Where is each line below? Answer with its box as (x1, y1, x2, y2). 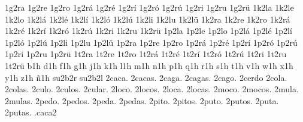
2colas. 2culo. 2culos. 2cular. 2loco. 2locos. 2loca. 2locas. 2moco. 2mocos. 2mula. (5, 83, 299, 95)
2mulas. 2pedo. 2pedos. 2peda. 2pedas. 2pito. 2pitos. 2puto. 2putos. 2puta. (5, 94, 279, 107)
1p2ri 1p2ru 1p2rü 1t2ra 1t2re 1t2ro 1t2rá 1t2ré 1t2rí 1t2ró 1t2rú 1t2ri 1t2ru (5, 48, 287, 60)
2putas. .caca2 (5, 106, 57, 118)
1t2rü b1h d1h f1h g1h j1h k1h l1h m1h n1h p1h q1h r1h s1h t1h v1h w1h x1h (5, 59, 293, 71)
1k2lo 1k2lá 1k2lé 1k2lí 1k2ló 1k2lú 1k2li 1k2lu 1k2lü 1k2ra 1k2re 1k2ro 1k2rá (5, 12, 290, 25)
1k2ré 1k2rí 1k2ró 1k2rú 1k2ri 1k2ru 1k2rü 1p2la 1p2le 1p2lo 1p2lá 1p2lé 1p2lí (5, 24, 292, 37)
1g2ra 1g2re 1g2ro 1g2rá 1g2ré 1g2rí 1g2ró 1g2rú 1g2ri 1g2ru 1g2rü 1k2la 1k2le (5, 1, 294, 13)
